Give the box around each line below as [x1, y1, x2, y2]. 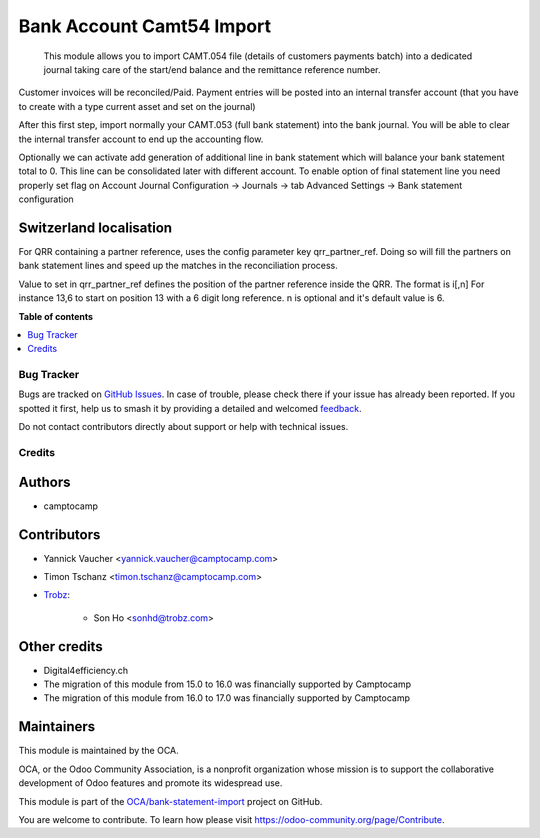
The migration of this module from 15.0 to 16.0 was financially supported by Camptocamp [43, 678, 412, 690]
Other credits [18, 638, 104, 655]
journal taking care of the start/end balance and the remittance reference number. [43, 63, 381, 75]
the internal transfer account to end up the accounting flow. [18, 133, 264, 145]
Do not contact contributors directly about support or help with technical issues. [18, 421, 349, 433]
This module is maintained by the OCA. [18, 745, 179, 757]
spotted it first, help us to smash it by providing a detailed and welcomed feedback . [18, 402, 362, 414]
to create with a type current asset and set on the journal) [18, 100, 256, 112]
